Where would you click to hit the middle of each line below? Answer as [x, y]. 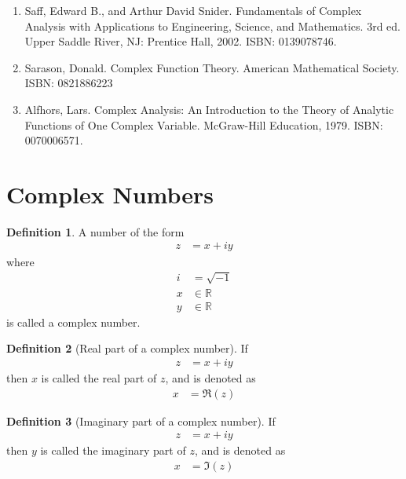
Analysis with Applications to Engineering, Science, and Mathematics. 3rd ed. [212, 26]
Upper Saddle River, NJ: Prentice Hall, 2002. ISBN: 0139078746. [181, 41]
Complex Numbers [110, 194]
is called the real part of [99, 377]
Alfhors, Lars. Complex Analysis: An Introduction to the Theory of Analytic [209, 109]
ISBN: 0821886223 [69, 83]
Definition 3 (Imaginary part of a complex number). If [141, 420]
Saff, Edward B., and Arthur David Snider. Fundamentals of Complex [193, 10]
